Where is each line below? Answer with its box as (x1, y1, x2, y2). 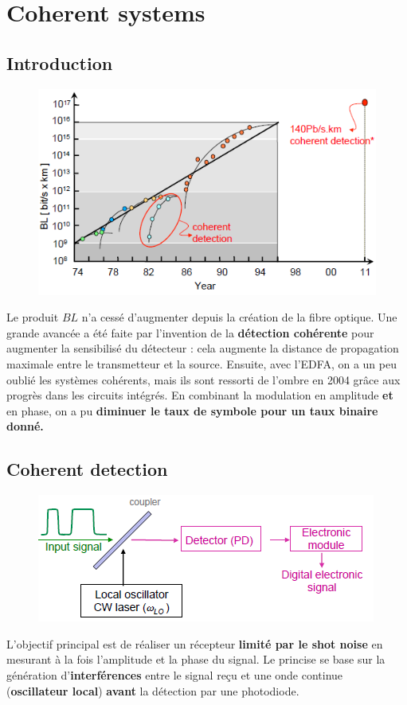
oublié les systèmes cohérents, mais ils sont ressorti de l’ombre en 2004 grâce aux (6, 371, 401, 388)
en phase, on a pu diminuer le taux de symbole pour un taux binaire (6, 402, 378, 419)
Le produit (6, 309, 59, 325)
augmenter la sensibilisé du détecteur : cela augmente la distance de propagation (6, 340, 399, 356)
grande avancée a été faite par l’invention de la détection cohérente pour (6, 324, 374, 341)
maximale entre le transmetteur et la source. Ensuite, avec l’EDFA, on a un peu (6, 355, 397, 372)
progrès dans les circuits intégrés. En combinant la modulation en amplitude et (6, 387, 393, 403)
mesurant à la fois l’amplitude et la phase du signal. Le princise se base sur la (6, 651, 385, 668)
